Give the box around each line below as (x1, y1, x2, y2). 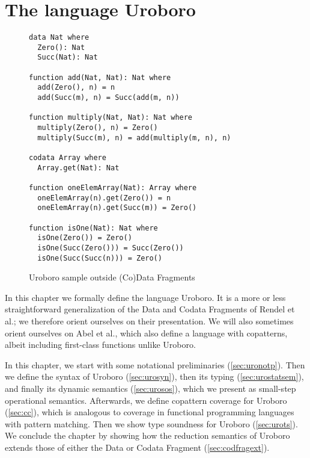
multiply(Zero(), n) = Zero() (37, 123, 158, 132)
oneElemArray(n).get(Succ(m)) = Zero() (37, 203, 197, 212)
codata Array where (29, 153, 106, 162)
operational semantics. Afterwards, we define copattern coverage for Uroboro (5, 394, 287, 406)
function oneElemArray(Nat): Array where (29, 183, 197, 192)
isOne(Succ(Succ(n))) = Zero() (37, 253, 162, 262)
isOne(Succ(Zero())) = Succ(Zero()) (37, 243, 184, 252)
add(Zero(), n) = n (37, 83, 115, 92)
